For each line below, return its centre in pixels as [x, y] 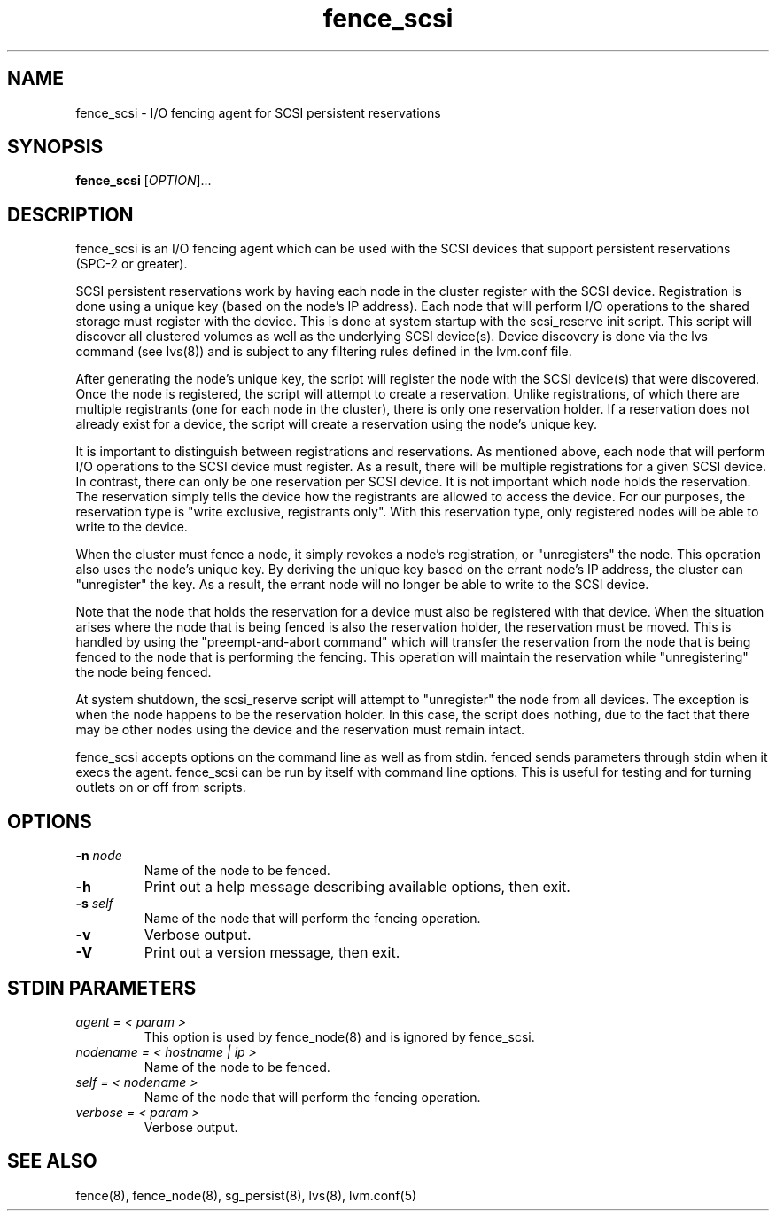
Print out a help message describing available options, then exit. [357, 887]
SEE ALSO [52, 1161]
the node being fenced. [144, 672]
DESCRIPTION [70, 214]
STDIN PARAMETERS [102, 988]
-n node [99, 856]
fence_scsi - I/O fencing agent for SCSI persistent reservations [258, 112]
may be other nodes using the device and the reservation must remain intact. [300, 730]
